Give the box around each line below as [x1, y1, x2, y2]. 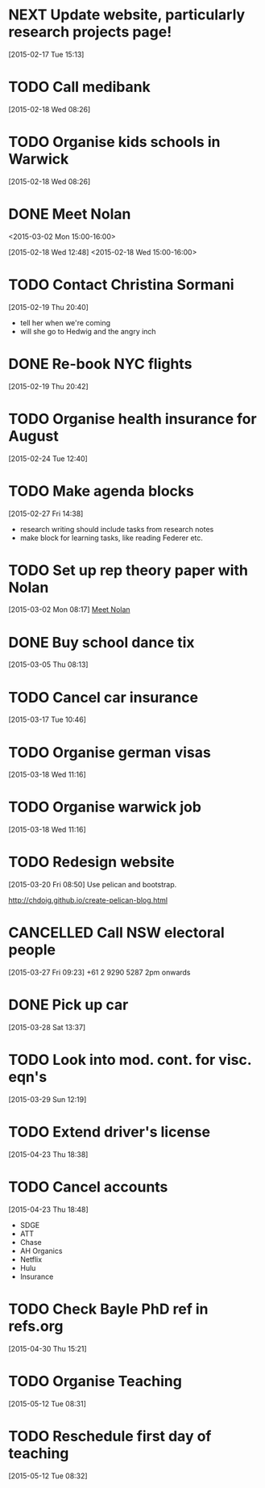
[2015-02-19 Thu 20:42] [8, 381, 89, 391]
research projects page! [8, 23, 172, 41]
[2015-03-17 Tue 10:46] [8, 715, 87, 724]
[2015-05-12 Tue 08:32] [8, 1471, 88, 1481]
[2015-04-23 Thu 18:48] [8, 1205, 89, 1214]
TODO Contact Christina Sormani [8, 275, 235, 294]
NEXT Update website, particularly [8, 6, 246, 24]
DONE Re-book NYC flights [8, 354, 193, 373]
